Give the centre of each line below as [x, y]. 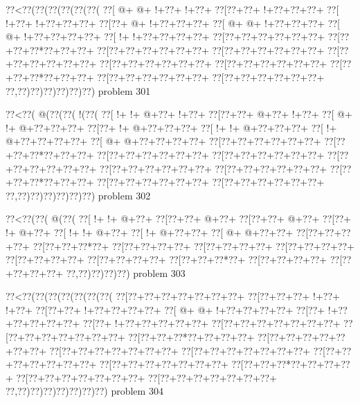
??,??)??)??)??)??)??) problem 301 [78, 90]
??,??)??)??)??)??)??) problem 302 [78, 195]
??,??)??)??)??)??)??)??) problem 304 [84, 391]
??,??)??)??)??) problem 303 [126, 272]
